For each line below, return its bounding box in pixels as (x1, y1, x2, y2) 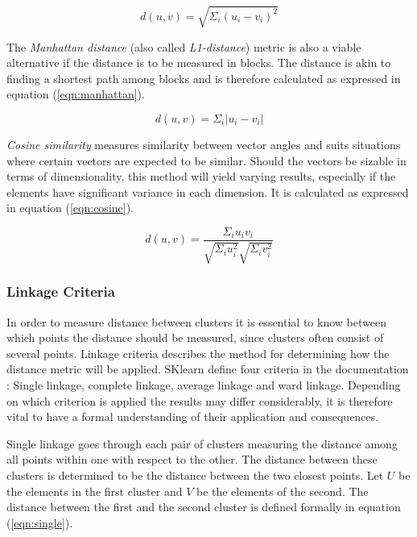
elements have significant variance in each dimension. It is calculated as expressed (6, 183, 409, 200)
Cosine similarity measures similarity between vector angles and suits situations (6, 135, 401, 152)
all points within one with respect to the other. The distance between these (6, 451, 378, 468)
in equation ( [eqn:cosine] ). (6, 199, 134, 216)
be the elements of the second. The (196, 482, 369, 499)
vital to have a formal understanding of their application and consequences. (6, 408, 378, 425)
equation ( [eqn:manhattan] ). (6, 85, 145, 102)
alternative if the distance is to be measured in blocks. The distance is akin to (6, 54, 391, 71)
